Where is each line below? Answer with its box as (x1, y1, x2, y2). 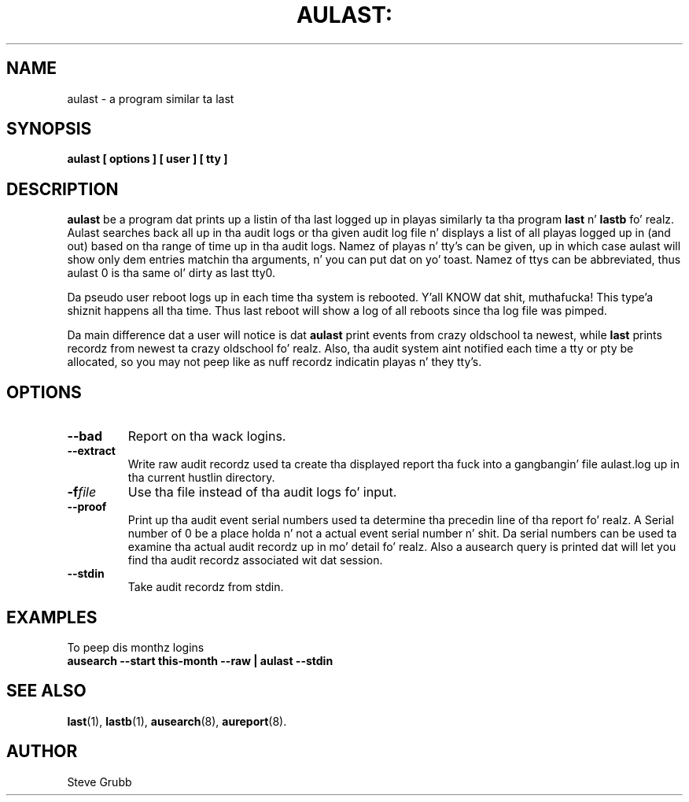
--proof (67, 500, 107, 514)
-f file (67, 484, 97, 501)
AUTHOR (6, 741, 78, 762)
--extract (67, 444, 116, 458)
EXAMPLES (6, 607, 98, 627)
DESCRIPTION (6, 179, 119, 199)
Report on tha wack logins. (127, 428, 286, 445)
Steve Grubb (67, 774, 132, 789)
